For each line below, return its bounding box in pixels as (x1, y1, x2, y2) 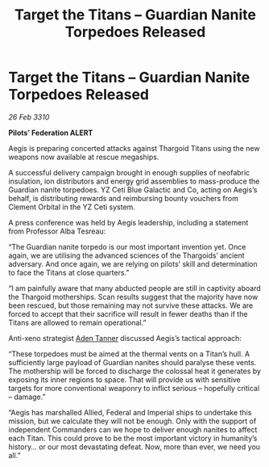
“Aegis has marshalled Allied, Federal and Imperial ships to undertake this (8, 407, 252, 417)
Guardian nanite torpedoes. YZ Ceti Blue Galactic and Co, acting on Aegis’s (8, 184, 258, 195)
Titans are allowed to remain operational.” (8, 318, 147, 327)
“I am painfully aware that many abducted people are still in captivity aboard (8, 283, 261, 292)
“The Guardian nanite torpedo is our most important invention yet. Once (8, 242, 246, 251)
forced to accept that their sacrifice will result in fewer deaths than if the (8, 309, 248, 318)
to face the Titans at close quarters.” (8, 267, 130, 277)
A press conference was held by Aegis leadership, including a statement (8, 217, 249, 227)
